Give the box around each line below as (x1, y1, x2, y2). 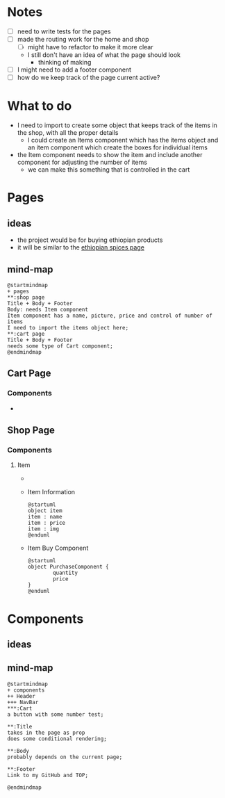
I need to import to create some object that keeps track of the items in (17, 121, 217, 129)
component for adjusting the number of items (17, 158, 148, 167)
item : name (27, 514, 62, 521)
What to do (7, 98, 72, 114)
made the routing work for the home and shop (17, 35, 149, 43)
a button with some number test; (7, 710, 104, 718)
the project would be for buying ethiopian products (17, 236, 163, 244)
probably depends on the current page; (7, 754, 123, 760)
